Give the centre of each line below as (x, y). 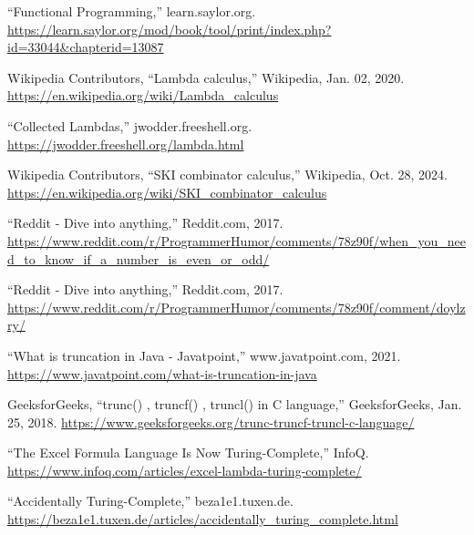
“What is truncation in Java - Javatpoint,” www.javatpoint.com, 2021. (204, 355)
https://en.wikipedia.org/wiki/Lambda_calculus (143, 95)
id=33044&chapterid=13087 (86, 47)
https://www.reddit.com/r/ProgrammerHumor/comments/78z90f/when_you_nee (237, 240)
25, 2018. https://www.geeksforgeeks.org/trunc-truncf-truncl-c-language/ (211, 422)
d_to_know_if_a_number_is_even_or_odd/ (139, 258)
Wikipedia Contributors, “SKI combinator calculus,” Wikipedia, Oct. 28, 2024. (227, 175)
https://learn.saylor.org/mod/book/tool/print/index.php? (170, 29)
